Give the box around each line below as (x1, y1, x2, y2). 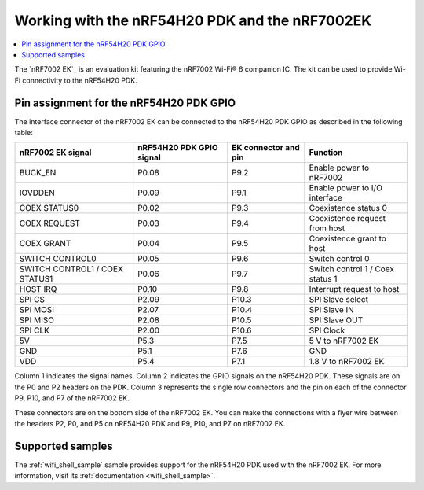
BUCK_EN (19, 168, 57, 179)
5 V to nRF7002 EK (309, 335, 379, 346)
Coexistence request (309, 213, 386, 224)
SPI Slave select (309, 294, 369, 305)
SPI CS (19, 294, 45, 305)
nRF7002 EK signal (19, 147, 92, 158)
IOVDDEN (19, 187, 55, 198)
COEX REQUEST (19, 218, 80, 229)
